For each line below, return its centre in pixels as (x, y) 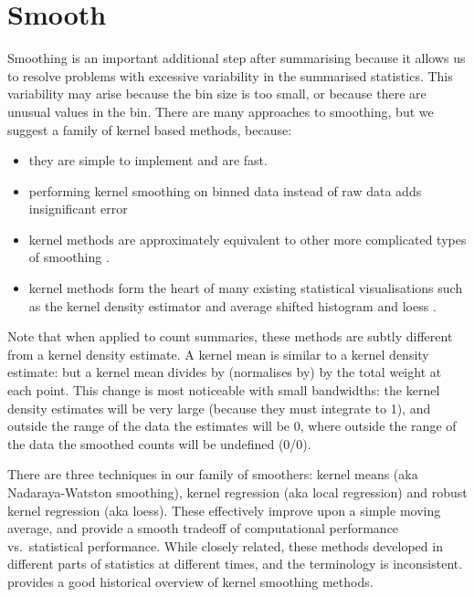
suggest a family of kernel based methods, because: (150, 129)
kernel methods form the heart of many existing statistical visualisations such (246, 288)
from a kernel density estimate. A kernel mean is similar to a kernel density (218, 354)
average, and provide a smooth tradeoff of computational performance (203, 528)
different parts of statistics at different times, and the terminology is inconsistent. (235, 564)
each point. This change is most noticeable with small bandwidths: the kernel (224, 390)
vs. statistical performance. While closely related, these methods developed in (225, 545)
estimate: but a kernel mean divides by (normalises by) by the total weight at (225, 372)
